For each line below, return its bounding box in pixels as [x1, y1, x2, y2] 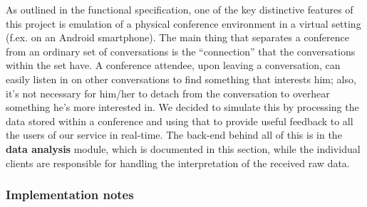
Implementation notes [6, 186, 134, 203]
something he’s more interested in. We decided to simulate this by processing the [6, 100, 359, 115]
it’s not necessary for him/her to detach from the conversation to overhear [6, 85, 330, 100]
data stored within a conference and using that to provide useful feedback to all [6, 113, 353, 128]
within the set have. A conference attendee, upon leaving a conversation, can [6, 58, 341, 73]
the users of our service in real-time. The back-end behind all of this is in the [6, 127, 342, 142]
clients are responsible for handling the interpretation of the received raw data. [6, 155, 350, 170]
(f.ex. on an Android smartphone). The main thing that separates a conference [6, 30, 349, 45]
